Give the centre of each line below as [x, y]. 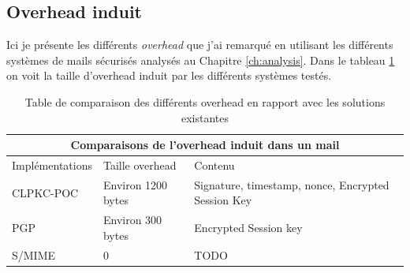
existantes [205, 117]
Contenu [214, 165]
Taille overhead [140, 165]
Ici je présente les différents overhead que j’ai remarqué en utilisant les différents [200, 45]
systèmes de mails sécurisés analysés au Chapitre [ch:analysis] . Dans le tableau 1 [201, 60]
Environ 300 [132, 220]
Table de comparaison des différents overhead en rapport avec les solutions [205, 101]
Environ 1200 [135, 184]
